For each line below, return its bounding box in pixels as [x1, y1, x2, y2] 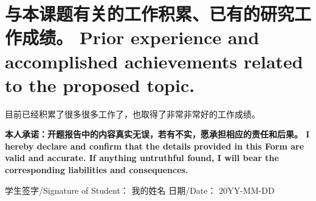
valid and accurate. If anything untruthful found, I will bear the [5, 151, 279, 164]
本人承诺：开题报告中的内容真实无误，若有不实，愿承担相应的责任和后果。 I [5, 128, 310, 140]
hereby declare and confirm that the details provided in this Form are [5, 139, 304, 152]
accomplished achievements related [5, 48, 303, 73]
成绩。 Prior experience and [22, 25, 259, 50]
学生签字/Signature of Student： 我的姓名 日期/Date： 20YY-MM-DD [5, 183, 275, 196]
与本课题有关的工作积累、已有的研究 [5, 1, 295, 26]
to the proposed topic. [5, 72, 195, 97]
